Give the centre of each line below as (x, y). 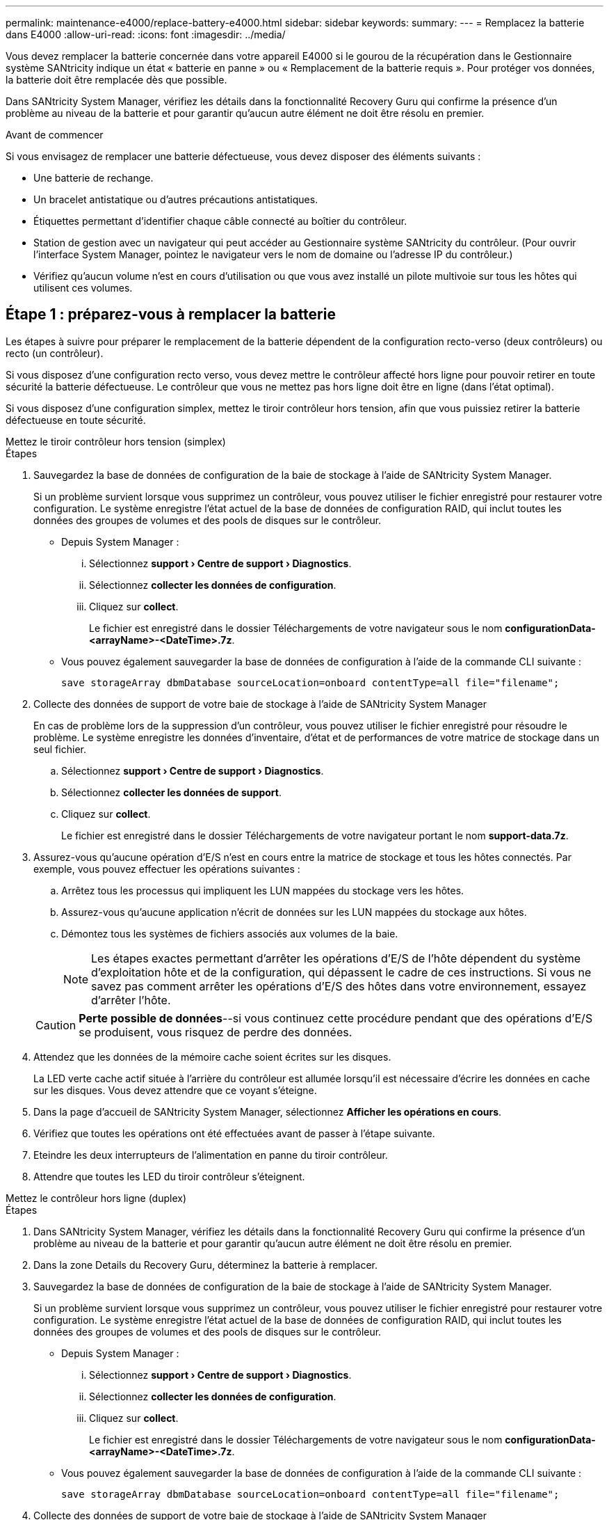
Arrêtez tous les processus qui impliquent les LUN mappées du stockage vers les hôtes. (263, 890)
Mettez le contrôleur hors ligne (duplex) (96, 1198)
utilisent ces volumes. (83, 288)
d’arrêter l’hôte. (131, 1000)
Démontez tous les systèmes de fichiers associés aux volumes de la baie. (230, 933)
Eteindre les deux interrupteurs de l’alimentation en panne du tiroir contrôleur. (211, 1155)
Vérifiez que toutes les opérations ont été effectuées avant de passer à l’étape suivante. (234, 1133)
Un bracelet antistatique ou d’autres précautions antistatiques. (176, 199)
